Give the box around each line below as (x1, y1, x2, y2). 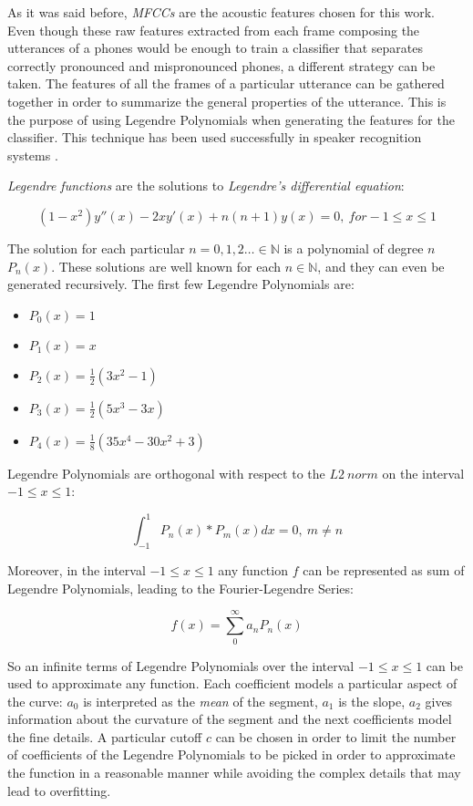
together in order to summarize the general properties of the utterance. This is (7, 91, 447, 110)
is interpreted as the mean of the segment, (83, 691, 318, 710)
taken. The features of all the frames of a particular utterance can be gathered (7, 74, 445, 93)
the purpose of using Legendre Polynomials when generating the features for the (7, 109, 455, 129)
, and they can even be (317, 256, 445, 275)
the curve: (7, 691, 63, 710)
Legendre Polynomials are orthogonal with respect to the (7, 463, 325, 482)
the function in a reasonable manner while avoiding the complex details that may (7, 763, 461, 782)
